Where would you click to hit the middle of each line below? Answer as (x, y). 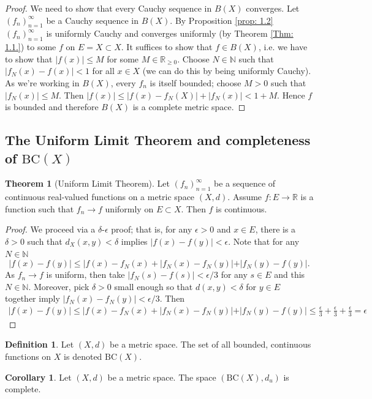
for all (103, 71)
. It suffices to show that (167, 47)
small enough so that (154, 286)
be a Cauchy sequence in (92, 20)
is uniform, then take (85, 274)
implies (134, 241)
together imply (32, 298)
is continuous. (241, 208)
